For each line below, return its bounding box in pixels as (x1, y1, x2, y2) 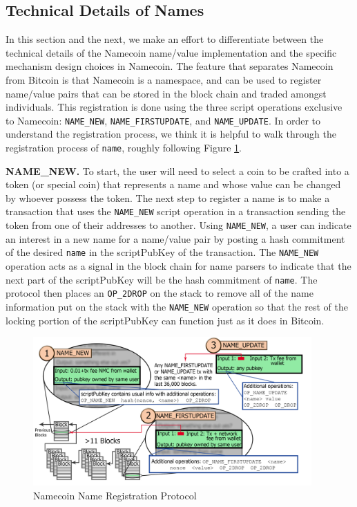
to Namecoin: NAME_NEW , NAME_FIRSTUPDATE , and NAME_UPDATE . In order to (6, 113, 321, 127)
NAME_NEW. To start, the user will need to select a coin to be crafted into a (6, 163, 349, 178)
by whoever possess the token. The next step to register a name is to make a (6, 190, 330, 205)
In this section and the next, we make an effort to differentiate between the (6, 32, 324, 46)
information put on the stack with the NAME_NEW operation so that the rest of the (6, 299, 348, 313)
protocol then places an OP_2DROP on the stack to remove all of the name (6, 286, 313, 300)
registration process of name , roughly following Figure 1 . (6, 140, 242, 155)
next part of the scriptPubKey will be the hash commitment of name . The (6, 272, 318, 286)
